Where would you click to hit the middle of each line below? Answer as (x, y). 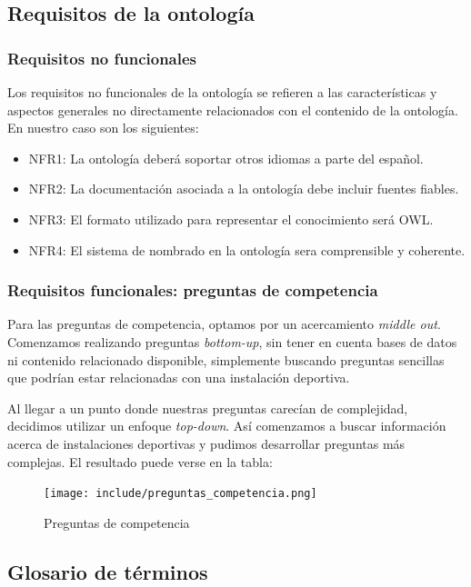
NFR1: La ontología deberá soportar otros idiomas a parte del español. (226, 158)
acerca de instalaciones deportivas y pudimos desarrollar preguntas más (206, 443)
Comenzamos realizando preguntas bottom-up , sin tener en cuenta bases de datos (232, 341)
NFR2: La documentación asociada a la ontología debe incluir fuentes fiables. (244, 189)
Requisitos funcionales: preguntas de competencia (193, 290)
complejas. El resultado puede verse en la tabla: (140, 461)
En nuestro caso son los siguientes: (103, 128)
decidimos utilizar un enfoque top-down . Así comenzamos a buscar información (227, 426)
